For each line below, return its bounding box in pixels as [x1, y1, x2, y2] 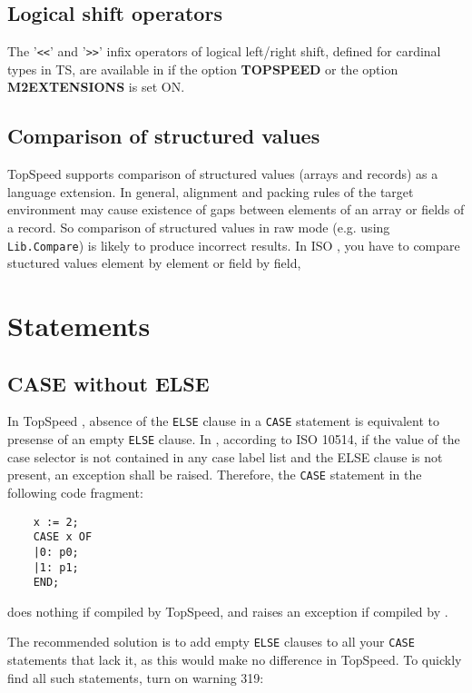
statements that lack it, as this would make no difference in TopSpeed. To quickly [7, 650, 462, 669]
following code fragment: [7, 483, 143, 502]
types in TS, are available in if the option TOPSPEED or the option [7, 59, 398, 78]
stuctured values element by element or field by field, [7, 253, 301, 272]
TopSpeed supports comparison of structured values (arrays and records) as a [7, 164, 438, 183]
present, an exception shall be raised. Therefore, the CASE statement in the [7, 465, 422, 484]
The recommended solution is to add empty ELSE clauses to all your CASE [7, 632, 415, 651]
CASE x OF [33, 530, 93, 544]
